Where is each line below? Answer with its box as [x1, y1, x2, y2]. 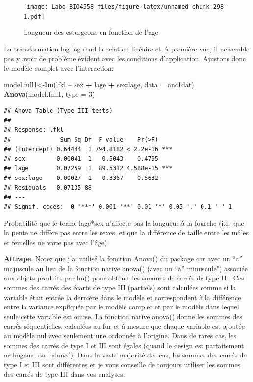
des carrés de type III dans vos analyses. [4, 369, 125, 379]
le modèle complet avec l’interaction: [4, 63, 114, 73]
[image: [24, 3, 49, 10]
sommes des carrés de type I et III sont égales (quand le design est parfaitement [4, 340, 244, 350]
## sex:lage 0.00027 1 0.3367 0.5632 [4, 175, 158, 182]
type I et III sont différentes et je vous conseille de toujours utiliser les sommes [4, 359, 241, 369]
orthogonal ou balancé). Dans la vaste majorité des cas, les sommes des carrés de [4, 350, 247, 360]
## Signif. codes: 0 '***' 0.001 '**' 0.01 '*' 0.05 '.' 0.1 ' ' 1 [4, 203, 232, 210]
